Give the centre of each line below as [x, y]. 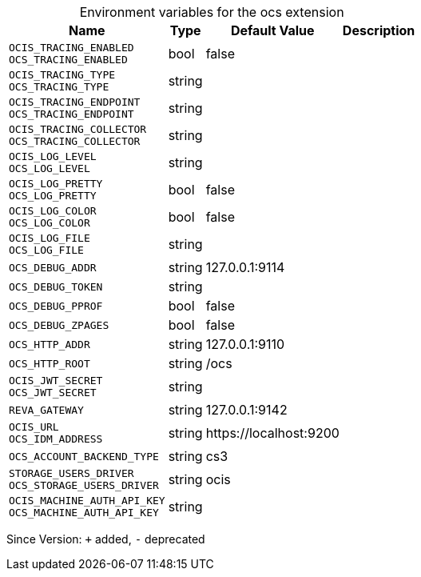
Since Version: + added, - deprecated [106, 539]
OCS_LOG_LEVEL [50, 168]
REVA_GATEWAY [46, 410]
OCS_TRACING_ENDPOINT [71, 114]
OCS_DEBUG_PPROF [56, 306]
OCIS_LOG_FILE [50, 238]
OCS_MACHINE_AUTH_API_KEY [84, 513]
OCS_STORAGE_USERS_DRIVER [84, 485]
